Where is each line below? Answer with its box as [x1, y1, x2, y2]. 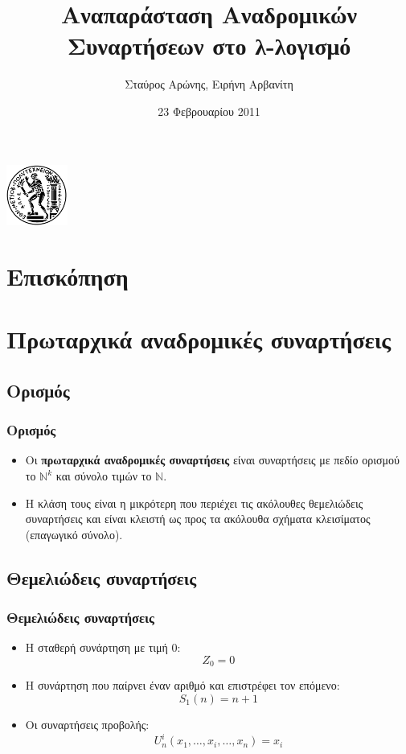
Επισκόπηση [6, 259, 129, 292]
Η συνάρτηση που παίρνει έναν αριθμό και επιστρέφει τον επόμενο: [25, 677, 340, 694]
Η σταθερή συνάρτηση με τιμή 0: [25, 639, 181, 656]
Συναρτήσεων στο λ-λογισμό [67, 29, 351, 62]
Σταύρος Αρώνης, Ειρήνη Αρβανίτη [125, 76, 293, 93]
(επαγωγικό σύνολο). [25, 525, 123, 542]
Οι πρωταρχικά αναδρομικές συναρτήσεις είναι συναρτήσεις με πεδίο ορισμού [25, 451, 400, 468]
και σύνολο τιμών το [55, 468, 152, 484]
